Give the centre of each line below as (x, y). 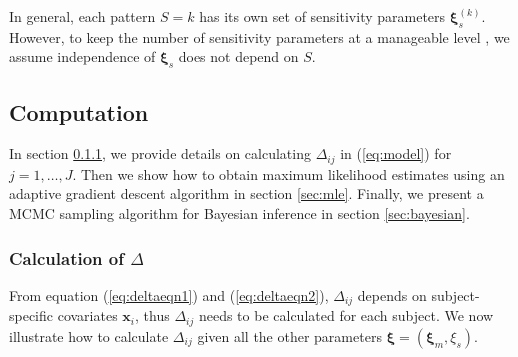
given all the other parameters (289, 335)
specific (31, 315)
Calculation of (66, 257)
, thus (152, 315)
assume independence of (82, 56)
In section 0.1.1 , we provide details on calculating (160, 153)
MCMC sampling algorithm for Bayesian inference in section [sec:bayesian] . (239, 213)
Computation (79, 111)
